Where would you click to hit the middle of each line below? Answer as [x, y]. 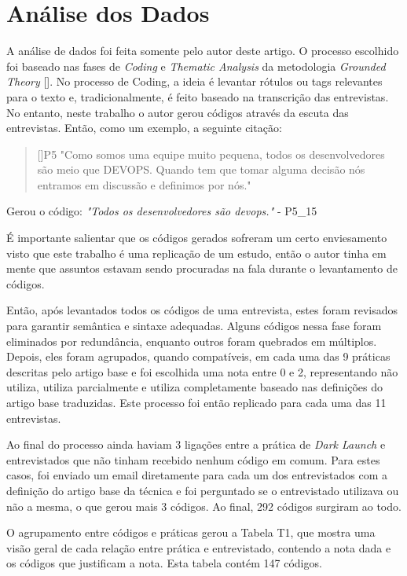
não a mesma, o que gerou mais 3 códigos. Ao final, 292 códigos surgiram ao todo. [204, 506]
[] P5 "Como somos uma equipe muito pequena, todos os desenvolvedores [211, 154]
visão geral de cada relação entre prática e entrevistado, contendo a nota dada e [199, 547]
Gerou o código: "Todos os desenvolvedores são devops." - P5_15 [162, 211]
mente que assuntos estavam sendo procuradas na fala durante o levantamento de [202, 268]
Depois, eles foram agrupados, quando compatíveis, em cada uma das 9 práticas [198, 356]
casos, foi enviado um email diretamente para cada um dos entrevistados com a [197, 475]
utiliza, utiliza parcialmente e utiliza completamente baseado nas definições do [194, 387]
